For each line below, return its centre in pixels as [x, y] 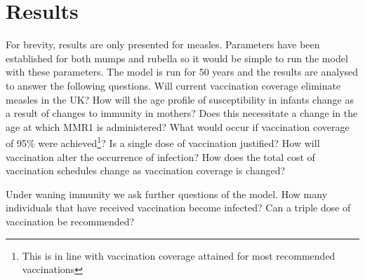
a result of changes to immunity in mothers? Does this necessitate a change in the [182, 113]
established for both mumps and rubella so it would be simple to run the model [177, 58]
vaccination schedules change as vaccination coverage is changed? [146, 170]
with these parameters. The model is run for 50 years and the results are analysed [182, 72]
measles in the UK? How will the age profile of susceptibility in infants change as [180, 99]
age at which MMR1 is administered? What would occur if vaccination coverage [178, 126]
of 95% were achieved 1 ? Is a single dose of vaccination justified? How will [163, 142]
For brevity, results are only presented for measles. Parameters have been [163, 44]
